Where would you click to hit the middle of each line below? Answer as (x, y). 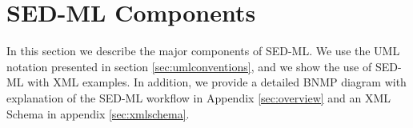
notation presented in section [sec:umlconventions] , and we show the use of (189, 66)
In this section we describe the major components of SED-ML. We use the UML (203, 51)
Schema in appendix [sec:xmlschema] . (98, 113)
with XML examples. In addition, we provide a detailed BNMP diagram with (217, 82)
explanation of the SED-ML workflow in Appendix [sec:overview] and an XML (199, 97)
